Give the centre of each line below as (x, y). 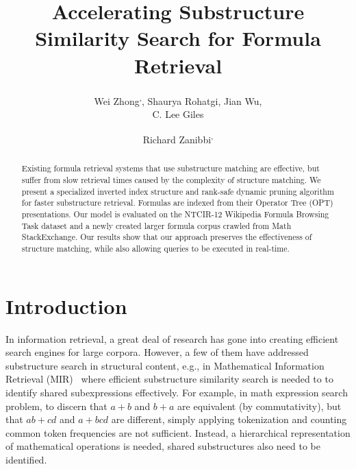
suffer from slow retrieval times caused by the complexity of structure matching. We (171, 180)
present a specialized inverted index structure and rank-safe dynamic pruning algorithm (178, 191)
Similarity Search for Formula (178, 38)
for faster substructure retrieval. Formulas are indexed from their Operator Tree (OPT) (177, 203)
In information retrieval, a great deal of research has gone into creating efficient (172, 338)
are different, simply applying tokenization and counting (229, 419)
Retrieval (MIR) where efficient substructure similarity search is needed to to (169, 379)
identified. (26, 459)
